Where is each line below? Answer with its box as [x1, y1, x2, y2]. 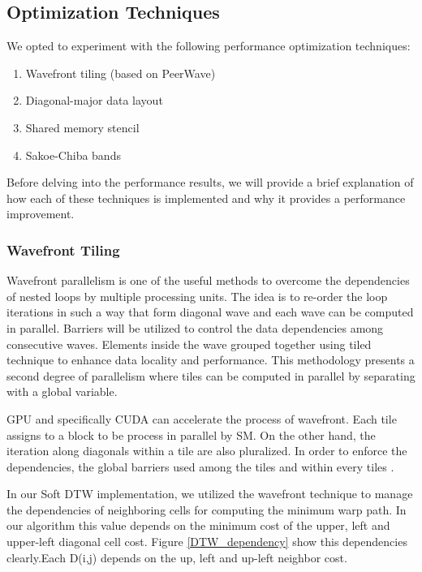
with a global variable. [6, 383, 118, 400]
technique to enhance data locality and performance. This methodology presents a [6, 351, 415, 368]
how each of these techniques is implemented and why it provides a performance [6, 189, 406, 206]
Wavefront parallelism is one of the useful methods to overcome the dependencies [6, 272, 410, 289]
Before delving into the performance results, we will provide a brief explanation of [6, 174, 414, 191]
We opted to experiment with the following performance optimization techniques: [6, 37, 411, 54]
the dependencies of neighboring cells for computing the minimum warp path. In [6, 501, 407, 518]
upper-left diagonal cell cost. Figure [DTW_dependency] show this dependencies [6, 533, 407, 550]
